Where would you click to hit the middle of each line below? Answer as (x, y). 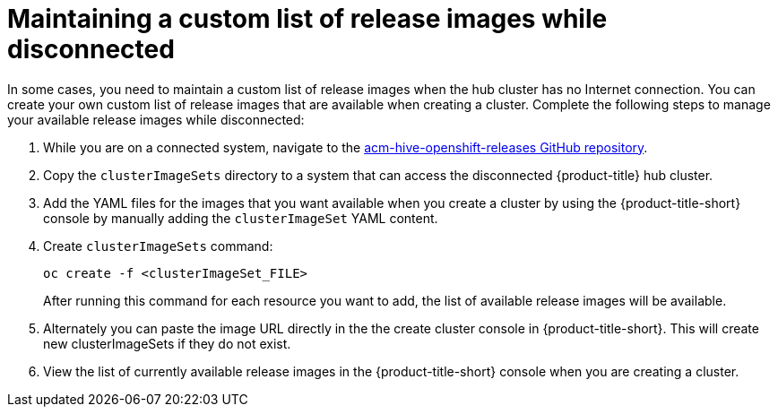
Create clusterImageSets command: (158, 246)
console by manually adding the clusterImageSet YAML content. (241, 218)
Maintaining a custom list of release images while (307, 19)
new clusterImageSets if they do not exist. (167, 343)
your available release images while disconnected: (156, 119)
